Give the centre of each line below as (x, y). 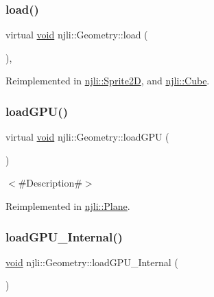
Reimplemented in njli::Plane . (68, 206)
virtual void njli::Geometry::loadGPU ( (87, 137)
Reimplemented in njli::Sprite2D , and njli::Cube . (108, 81)
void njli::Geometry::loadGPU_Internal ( (92, 262)
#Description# (50, 183)
